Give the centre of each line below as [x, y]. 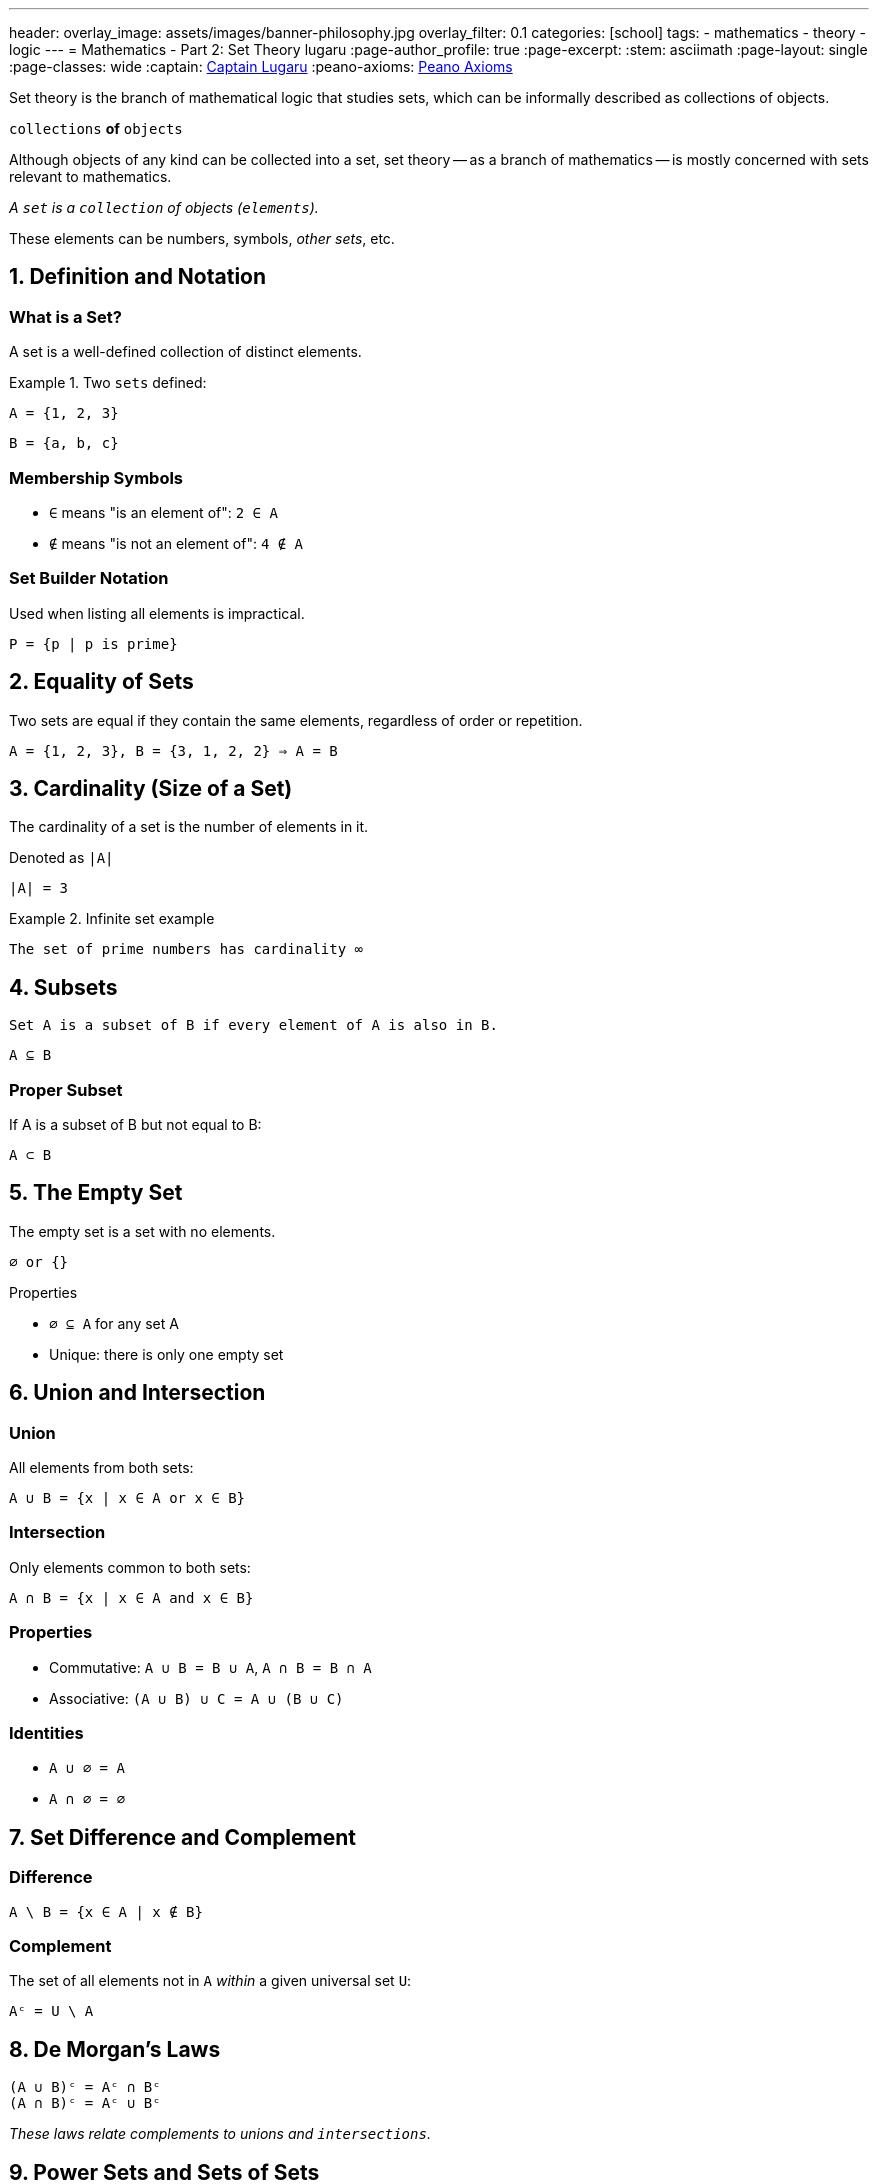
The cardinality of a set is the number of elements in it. [189, 827]
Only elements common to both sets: [130, 1567]
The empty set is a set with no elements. [142, 1231]
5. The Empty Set [96, 1193]
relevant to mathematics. [90, 176]
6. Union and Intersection [137, 1393]
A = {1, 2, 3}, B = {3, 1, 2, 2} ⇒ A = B [173, 750]
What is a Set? [65, 316]
